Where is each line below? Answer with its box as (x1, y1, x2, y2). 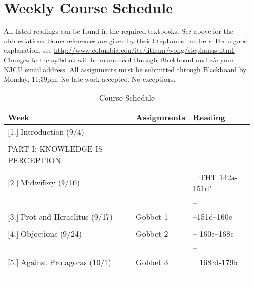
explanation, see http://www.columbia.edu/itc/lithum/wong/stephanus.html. (4, 45, 235, 55)
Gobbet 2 (136, 227, 168, 239)
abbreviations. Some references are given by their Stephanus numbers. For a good (4, 35, 248, 45)
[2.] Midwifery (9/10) (8, 177, 80, 188)
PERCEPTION (8, 154, 61, 165)
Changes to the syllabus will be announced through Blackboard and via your (4, 54, 234, 64)
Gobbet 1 (136, 210, 168, 222)
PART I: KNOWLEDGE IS (8, 143, 103, 154)
